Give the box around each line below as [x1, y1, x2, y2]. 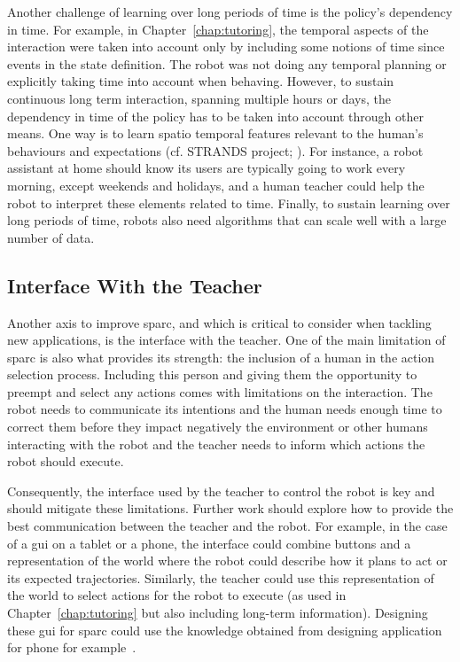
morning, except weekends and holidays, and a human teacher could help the [7, 175, 425, 194]
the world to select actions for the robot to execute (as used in [7, 586, 347, 604]
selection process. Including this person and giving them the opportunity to [7, 365, 417, 384]
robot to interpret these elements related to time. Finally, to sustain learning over [7, 193, 450, 212]
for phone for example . [7, 638, 136, 657]
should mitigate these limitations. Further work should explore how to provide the [7, 499, 454, 518]
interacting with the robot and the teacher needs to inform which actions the [7, 434, 425, 453]
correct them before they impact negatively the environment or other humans [7, 417, 428, 436]
